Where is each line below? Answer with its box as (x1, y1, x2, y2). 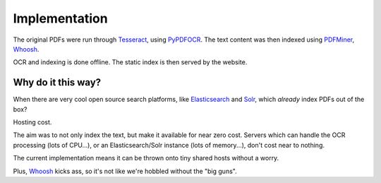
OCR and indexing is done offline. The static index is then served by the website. (13, 58, 248, 66)
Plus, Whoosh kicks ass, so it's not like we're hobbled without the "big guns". (13, 167, 237, 175)
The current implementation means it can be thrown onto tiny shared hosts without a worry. (13, 154, 279, 163)
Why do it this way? (13, 76, 102, 88)
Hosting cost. (13, 118, 52, 126)
